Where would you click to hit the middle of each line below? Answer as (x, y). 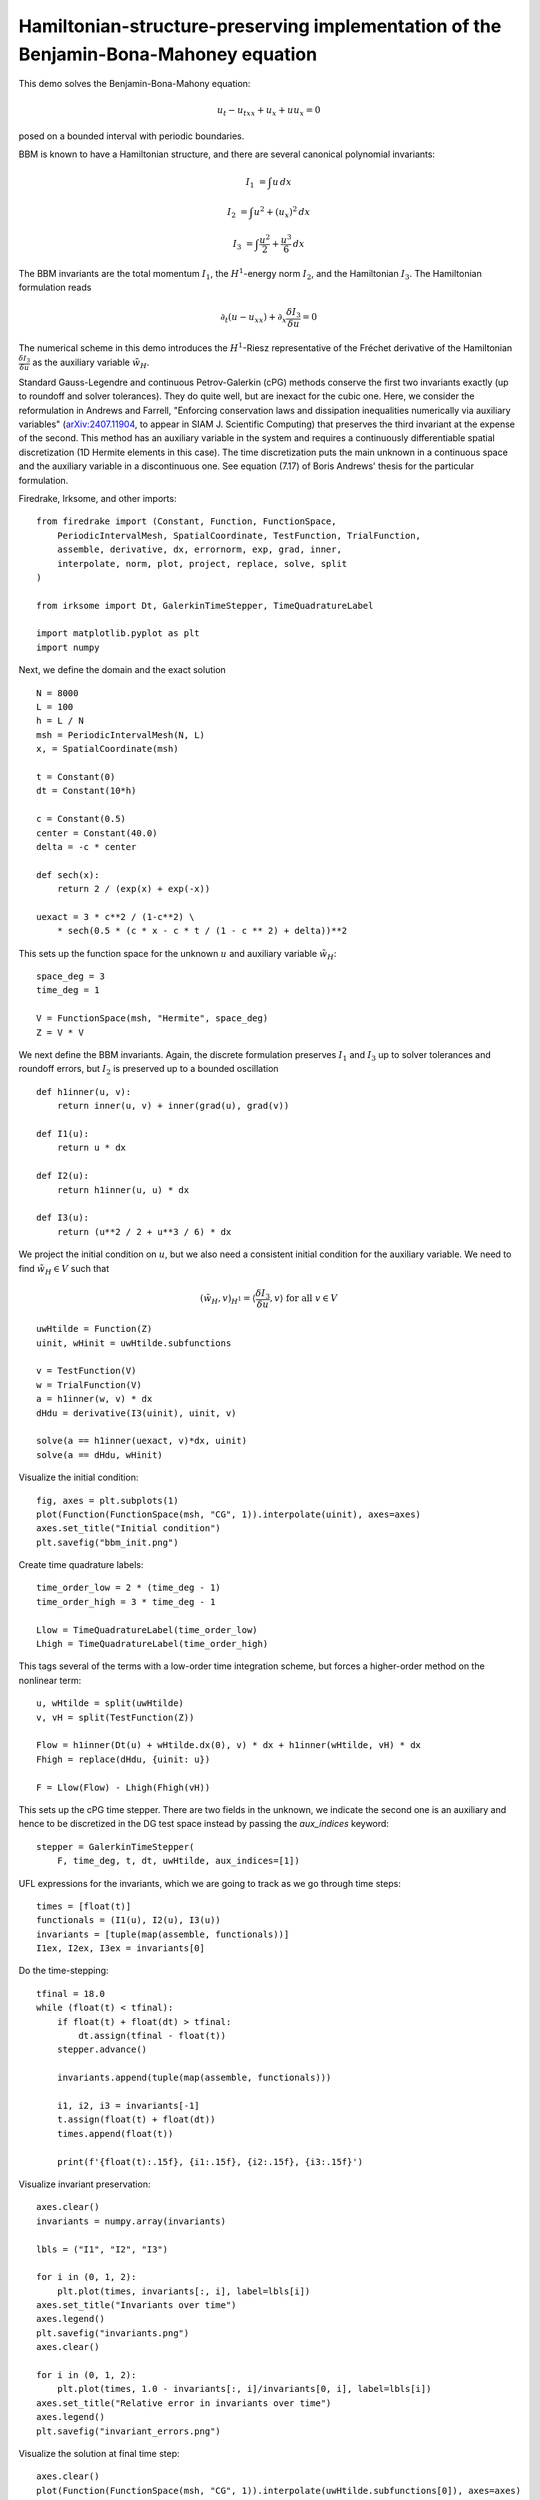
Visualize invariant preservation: (84, 2184)
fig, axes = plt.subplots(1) (107, 1500)
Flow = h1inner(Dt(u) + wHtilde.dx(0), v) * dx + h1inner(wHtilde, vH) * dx (229, 1745)
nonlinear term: (50, 1680)
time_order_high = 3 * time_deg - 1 (126, 1601)
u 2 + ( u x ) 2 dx (282, 212)
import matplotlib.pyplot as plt (118, 633)
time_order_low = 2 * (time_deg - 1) (129, 1588)
